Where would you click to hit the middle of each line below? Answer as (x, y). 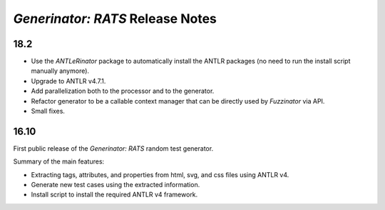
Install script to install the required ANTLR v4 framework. (114, 195)
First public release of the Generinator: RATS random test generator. (113, 148)
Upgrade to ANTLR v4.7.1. (68, 81)
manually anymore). (60, 71)
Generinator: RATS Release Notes (115, 19)
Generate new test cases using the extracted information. (115, 185)
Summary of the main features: (59, 161)
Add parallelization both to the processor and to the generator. (123, 91)
